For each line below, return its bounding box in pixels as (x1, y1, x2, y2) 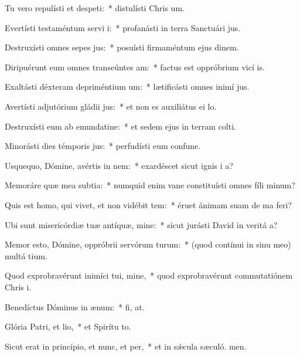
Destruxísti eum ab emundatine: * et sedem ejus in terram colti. (5, 120, 236, 132)
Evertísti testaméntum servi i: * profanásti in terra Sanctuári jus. (5, 21, 241, 33)
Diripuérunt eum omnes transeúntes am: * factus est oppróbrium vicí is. (5, 60, 265, 73)
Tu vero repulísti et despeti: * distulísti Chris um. (5, 2, 185, 13)
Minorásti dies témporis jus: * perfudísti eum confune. (5, 140, 201, 152)
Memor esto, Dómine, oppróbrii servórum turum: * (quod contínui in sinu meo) (5, 238, 291, 250)
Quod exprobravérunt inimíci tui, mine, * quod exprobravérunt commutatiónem (5, 269, 293, 282)
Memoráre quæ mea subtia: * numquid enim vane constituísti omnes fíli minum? (5, 179, 295, 191)
